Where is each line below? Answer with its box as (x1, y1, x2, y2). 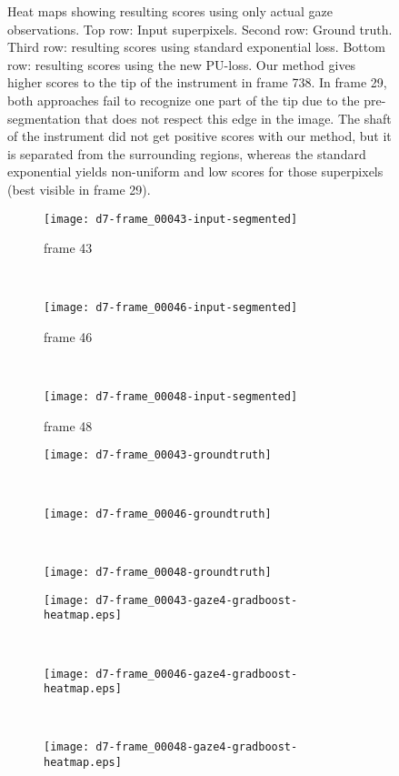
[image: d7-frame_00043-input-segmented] (44, 212, 298, 226)
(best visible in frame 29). (7, 179, 151, 198)
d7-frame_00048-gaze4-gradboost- (95, 741, 298, 754)
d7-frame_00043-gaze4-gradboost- (95, 593, 298, 607)
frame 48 (44, 416, 93, 435)
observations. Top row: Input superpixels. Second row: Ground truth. (7, 19, 393, 38)
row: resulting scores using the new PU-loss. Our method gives (7, 55, 356, 74)
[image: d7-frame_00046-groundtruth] (44, 507, 272, 520)
